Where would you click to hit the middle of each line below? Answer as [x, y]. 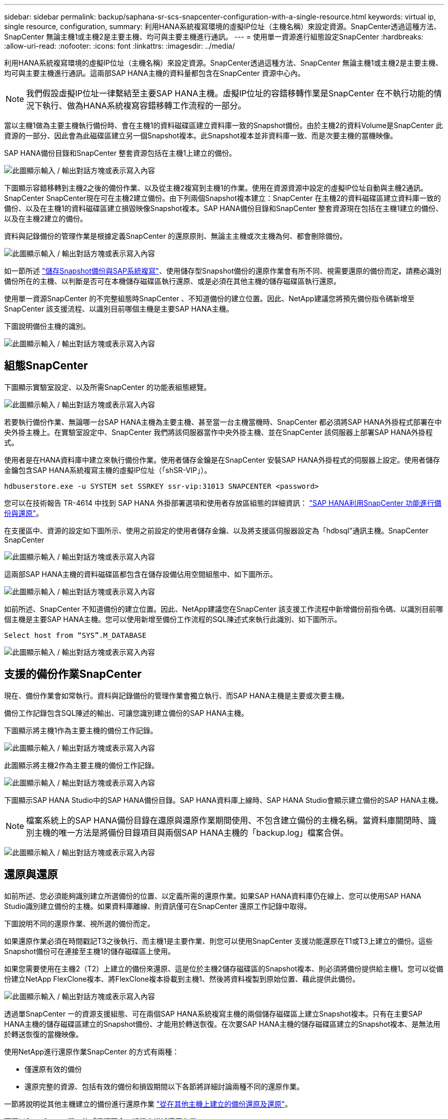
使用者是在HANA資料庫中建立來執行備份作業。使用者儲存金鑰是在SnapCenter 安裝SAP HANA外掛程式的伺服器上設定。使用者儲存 [222, 460]
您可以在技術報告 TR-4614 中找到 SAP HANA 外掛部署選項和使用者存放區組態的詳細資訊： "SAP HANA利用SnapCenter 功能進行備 [223, 503]
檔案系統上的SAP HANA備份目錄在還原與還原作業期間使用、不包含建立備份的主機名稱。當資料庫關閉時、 [227, 820]
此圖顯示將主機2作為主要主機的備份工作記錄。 [82, 765]
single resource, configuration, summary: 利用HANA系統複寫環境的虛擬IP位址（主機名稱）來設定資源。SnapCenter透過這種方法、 [222, 26]
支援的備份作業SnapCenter [73, 674]
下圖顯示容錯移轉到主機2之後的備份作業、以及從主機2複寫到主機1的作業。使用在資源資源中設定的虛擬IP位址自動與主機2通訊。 [216, 188]
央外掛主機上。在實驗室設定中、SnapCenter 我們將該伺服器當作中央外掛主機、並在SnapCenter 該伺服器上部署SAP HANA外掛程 [219, 432]
